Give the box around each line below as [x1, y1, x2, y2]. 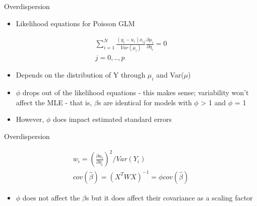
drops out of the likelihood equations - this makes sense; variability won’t [22, 87, 249, 98]
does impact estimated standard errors [53, 114, 172, 124]
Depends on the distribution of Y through [16, 70, 146, 80]
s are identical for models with [98, 97, 192, 107]
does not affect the [22, 192, 80, 202]
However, [16, 114, 44, 124]
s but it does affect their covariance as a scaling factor [86, 192, 253, 202]
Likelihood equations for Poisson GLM [16, 18, 135, 28]
